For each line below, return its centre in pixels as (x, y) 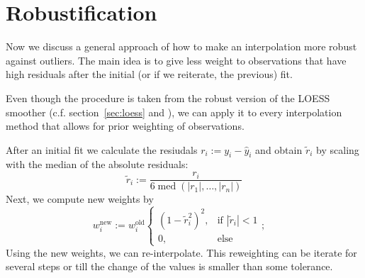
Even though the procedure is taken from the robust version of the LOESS (168, 98)
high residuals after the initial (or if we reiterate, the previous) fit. (149, 74)
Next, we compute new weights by (80, 199)
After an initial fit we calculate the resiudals (102, 149)
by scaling (338, 149)
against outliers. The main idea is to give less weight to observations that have (176, 60)
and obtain (279, 149)
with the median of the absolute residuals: (97, 164)
